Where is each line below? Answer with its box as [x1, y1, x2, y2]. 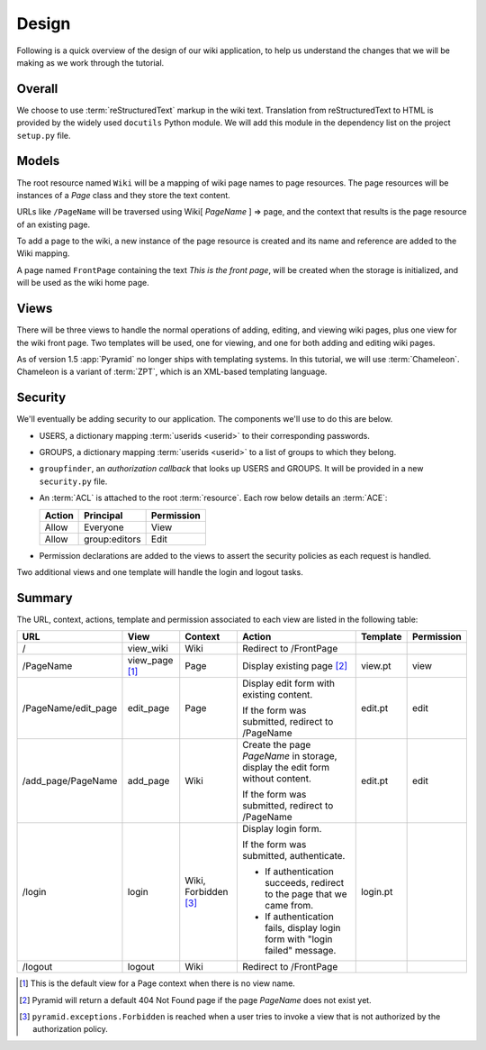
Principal [84, 509, 123, 522]
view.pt [360, 660, 391, 672]
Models [16, 153, 60, 169]
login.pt [360, 886, 393, 899]
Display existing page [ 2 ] [241, 660, 348, 672]
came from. [264, 899, 314, 912]
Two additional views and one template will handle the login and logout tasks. [16, 566, 303, 577]
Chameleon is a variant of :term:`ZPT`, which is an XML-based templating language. [16, 366, 328, 378]
